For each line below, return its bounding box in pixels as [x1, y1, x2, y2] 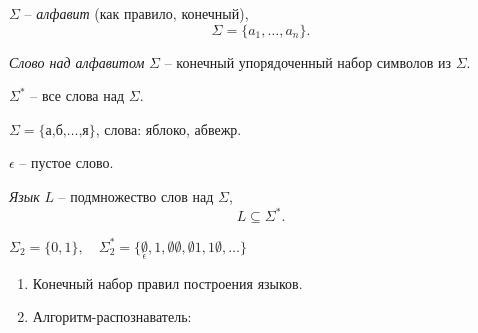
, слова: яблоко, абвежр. [95, 118, 242, 139]
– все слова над [30, 85, 125, 106]
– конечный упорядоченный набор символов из [164, 51, 451, 72]
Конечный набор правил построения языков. [32, 272, 303, 293]
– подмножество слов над [58, 185, 214, 206]
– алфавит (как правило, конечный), [24, 3, 249, 23]
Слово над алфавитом [9, 51, 145, 72]
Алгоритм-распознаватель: [32, 306, 192, 327]
